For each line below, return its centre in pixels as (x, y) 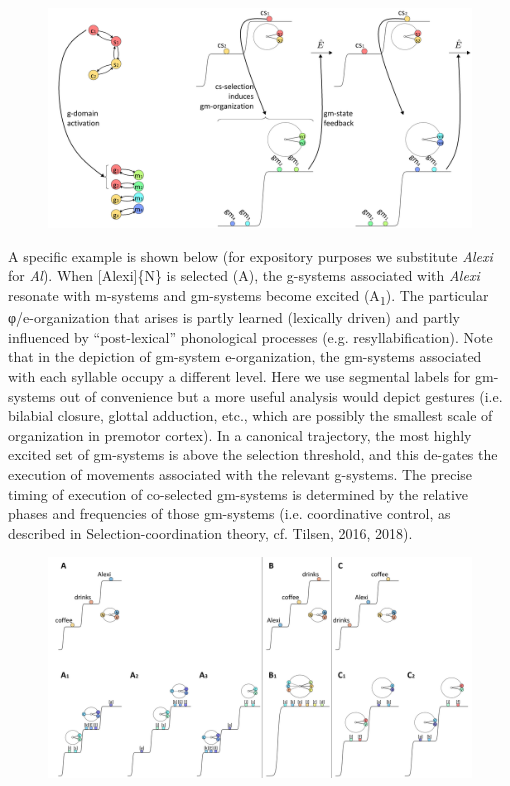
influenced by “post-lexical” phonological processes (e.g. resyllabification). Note (250, 336)
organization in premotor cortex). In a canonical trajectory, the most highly (240, 434)
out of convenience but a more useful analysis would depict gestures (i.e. (281, 395)
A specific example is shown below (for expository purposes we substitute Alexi (250, 255)
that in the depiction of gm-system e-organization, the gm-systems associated (245, 356)
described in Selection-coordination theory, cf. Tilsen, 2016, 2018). (210, 532)
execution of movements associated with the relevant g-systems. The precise (240, 473)
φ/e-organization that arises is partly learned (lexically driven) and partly (234, 317)
